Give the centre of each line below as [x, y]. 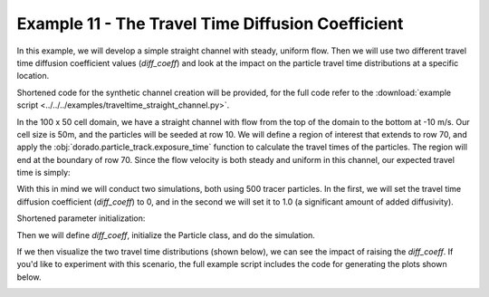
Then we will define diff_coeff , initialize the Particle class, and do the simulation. [166, 235]
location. [33, 76]
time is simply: [44, 173]
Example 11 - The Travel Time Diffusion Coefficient [210, 24]
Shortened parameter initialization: [81, 218]
